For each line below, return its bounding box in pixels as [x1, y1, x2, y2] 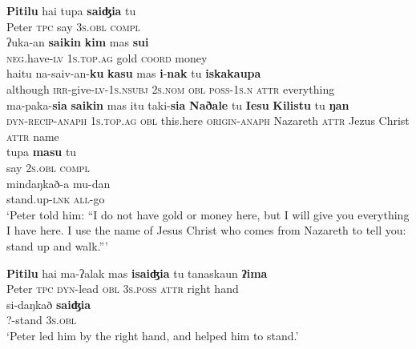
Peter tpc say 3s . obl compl [6, 18, 140, 34]
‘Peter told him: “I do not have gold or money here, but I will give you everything [6, 206, 410, 223]
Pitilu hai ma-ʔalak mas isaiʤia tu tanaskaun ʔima [6, 264, 268, 281]
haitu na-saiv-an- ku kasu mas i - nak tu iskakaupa [6, 65, 261, 82]
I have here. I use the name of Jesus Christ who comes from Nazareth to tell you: [6, 222, 406, 239]
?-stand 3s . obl [6, 311, 77, 328]
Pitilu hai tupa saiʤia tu [6, 2, 136, 18]
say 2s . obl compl [6, 158, 90, 175]
